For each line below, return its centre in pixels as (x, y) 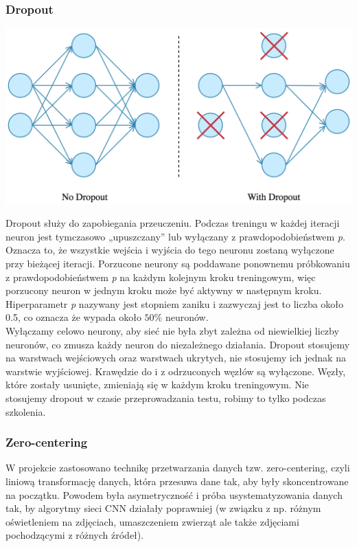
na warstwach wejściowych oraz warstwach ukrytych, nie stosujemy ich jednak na (176, 358)
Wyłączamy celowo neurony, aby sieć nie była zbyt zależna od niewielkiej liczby (172, 331)
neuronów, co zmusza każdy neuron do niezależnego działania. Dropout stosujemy (178, 344)
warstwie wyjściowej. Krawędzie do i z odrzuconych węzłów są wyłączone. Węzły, (176, 371)
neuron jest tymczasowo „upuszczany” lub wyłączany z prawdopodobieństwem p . (175, 236)
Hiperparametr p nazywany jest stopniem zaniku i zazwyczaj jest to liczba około (175, 303)
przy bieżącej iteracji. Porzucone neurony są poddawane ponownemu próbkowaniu (178, 264)
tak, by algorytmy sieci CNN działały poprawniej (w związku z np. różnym (163, 508)
